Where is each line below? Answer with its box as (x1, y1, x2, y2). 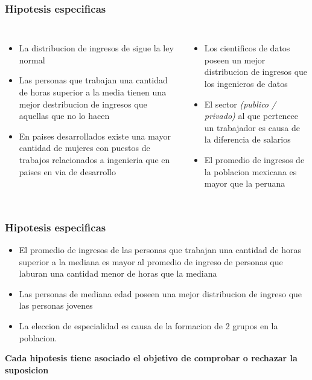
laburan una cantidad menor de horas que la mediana (19, 267, 217, 280)
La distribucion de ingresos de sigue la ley (19, 42, 174, 54)
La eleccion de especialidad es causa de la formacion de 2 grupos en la (19, 319, 278, 332)
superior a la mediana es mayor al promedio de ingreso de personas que (19, 255, 283, 268)
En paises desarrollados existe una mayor (19, 129, 171, 142)
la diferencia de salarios (204, 133, 291, 146)
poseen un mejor (204, 53, 266, 66)
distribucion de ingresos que (204, 65, 308, 78)
